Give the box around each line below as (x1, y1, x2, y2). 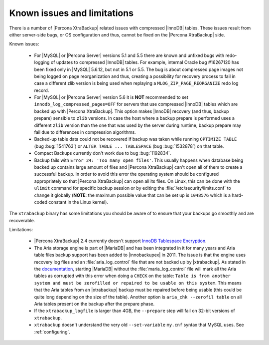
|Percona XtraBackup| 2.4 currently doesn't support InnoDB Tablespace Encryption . (34, 238, 207, 244)
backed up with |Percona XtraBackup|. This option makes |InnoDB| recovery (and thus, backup (34, 108, 229, 114)
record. (34, 87, 49, 93)
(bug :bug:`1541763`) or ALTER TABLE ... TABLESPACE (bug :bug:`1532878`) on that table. (34, 143, 224, 149)
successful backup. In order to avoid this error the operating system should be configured (34, 171, 219, 177)
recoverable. (9, 217, 35, 223)
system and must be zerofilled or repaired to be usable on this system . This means (34, 280, 242, 286)
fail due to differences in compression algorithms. (34, 129, 136, 135)
